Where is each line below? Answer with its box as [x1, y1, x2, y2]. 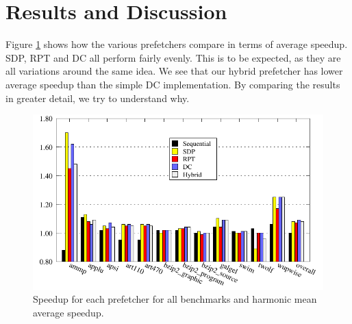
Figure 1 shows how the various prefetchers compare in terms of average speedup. [5, 37, 348, 51]
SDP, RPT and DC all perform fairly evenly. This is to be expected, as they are [5, 50, 341, 64]
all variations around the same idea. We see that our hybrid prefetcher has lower [5, 64, 343, 78]
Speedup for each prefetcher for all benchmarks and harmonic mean [33, 292, 317, 306]
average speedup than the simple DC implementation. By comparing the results [5, 77, 340, 91]
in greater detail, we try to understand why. [5, 90, 190, 105]
